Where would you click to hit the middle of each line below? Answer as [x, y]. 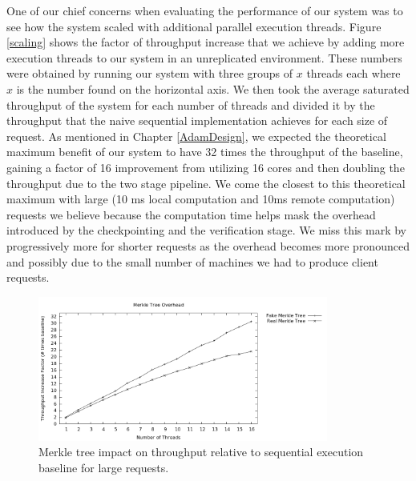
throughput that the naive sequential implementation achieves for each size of [197, 120]
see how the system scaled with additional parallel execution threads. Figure [194, 26]
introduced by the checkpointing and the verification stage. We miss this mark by [206, 230]
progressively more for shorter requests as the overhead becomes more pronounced [208, 245]
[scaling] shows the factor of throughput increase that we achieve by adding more [206, 42]
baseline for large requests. [104, 468]
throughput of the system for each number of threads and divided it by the [191, 104]
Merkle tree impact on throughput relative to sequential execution [201, 452]
